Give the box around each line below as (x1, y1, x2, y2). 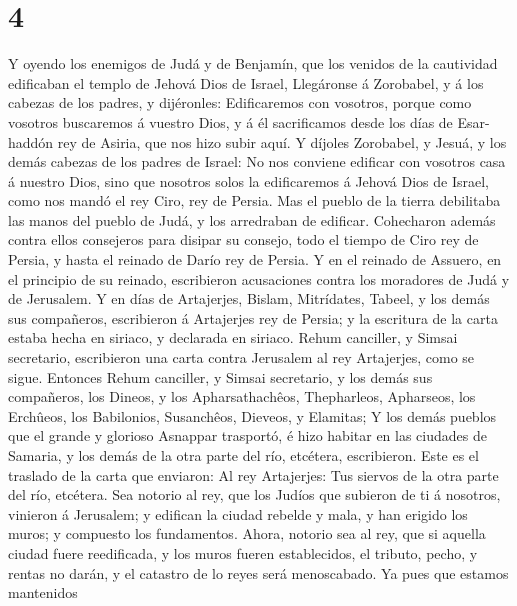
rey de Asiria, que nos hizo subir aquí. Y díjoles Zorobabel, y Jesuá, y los (57, 131, 507, 152)
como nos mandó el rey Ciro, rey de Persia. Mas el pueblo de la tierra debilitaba (8, 190, 501, 211)
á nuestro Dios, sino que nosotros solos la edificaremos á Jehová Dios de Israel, (8, 170, 489, 191)
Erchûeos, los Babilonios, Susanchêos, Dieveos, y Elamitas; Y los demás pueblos (8, 405, 497, 426)
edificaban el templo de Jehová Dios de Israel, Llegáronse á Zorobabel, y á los (8, 72, 484, 93)
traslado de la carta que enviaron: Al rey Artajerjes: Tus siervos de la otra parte (8, 464, 499, 485)
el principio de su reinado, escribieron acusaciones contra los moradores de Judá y (8, 268, 510, 289)
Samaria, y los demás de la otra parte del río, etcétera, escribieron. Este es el (8, 445, 479, 465)
